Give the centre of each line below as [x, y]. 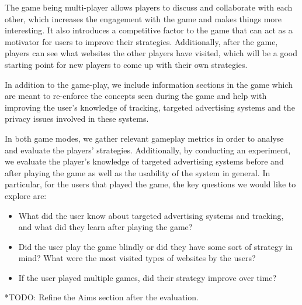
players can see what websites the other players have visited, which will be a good [151, 53]
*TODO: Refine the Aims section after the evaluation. [102, 297]
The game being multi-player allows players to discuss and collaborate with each [149, 7]
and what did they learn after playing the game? [105, 227]
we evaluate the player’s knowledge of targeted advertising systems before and [144, 161]
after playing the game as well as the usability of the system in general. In [138, 172]
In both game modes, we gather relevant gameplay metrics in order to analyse [144, 138]
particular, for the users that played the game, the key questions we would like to [150, 184]
